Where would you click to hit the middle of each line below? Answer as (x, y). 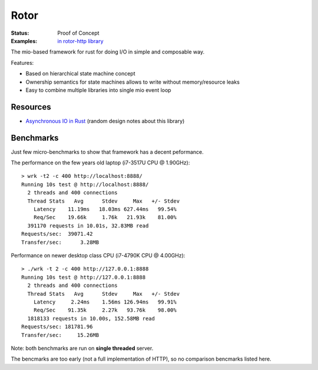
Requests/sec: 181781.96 (57, 327)
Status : (20, 33)
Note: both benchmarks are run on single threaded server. (82, 348)
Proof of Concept (78, 33)
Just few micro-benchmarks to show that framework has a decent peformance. (107, 152)
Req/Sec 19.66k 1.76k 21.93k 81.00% (105, 217)
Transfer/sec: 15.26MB (60, 335)
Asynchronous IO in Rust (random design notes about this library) (105, 121)
